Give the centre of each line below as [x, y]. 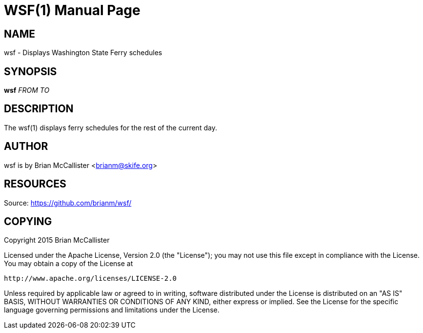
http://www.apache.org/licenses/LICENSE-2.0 [91, 279]
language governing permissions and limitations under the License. [112, 310]
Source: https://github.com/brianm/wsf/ [68, 203]
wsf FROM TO [27, 90]
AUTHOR [26, 146]
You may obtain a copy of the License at [69, 264]
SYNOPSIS [30, 71]
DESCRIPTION [39, 109]
